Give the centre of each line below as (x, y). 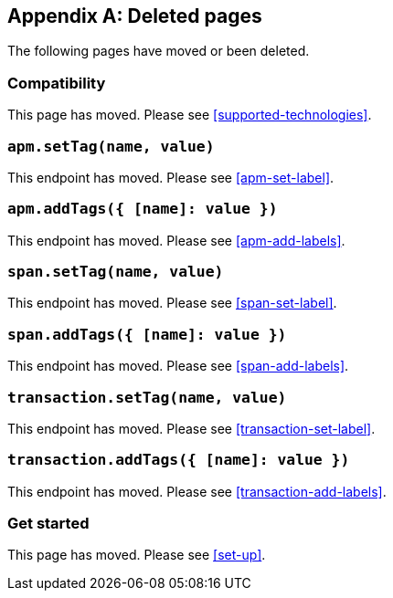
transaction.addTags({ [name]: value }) (179, 460)
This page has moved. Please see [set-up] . (137, 555)
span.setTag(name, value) (116, 272)
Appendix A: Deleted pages (135, 16)
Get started (48, 524)
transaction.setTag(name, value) (147, 397)
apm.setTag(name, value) (111, 146)
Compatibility (57, 83)
